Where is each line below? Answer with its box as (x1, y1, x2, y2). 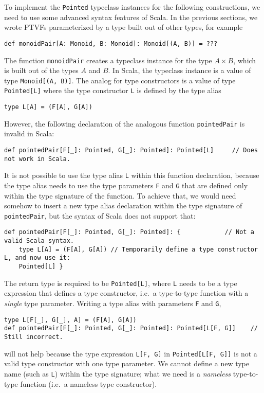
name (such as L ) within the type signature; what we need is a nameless (4, 368, 231, 379)
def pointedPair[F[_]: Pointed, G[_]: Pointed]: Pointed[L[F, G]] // (4, 325, 258, 332)
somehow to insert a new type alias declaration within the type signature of (4, 200, 242, 211)
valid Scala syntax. (4, 237, 74, 245)
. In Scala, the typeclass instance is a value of (108, 65, 251, 76)
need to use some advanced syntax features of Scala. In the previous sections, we (4, 11, 258, 22)
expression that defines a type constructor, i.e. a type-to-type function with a (4, 288, 249, 298)
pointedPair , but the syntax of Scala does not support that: (4, 210, 196, 221)
